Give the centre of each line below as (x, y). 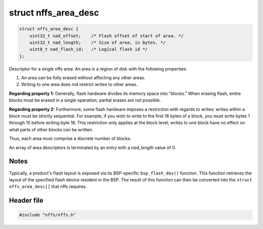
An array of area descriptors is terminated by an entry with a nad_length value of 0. (93, 147)
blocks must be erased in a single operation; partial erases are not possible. (85, 100)
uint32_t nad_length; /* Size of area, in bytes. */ (98, 42)
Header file (26, 201)
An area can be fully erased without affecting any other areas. (83, 78)
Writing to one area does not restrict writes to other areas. (79, 85)
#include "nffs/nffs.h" (48, 215)
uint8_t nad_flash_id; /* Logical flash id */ (89, 49)
